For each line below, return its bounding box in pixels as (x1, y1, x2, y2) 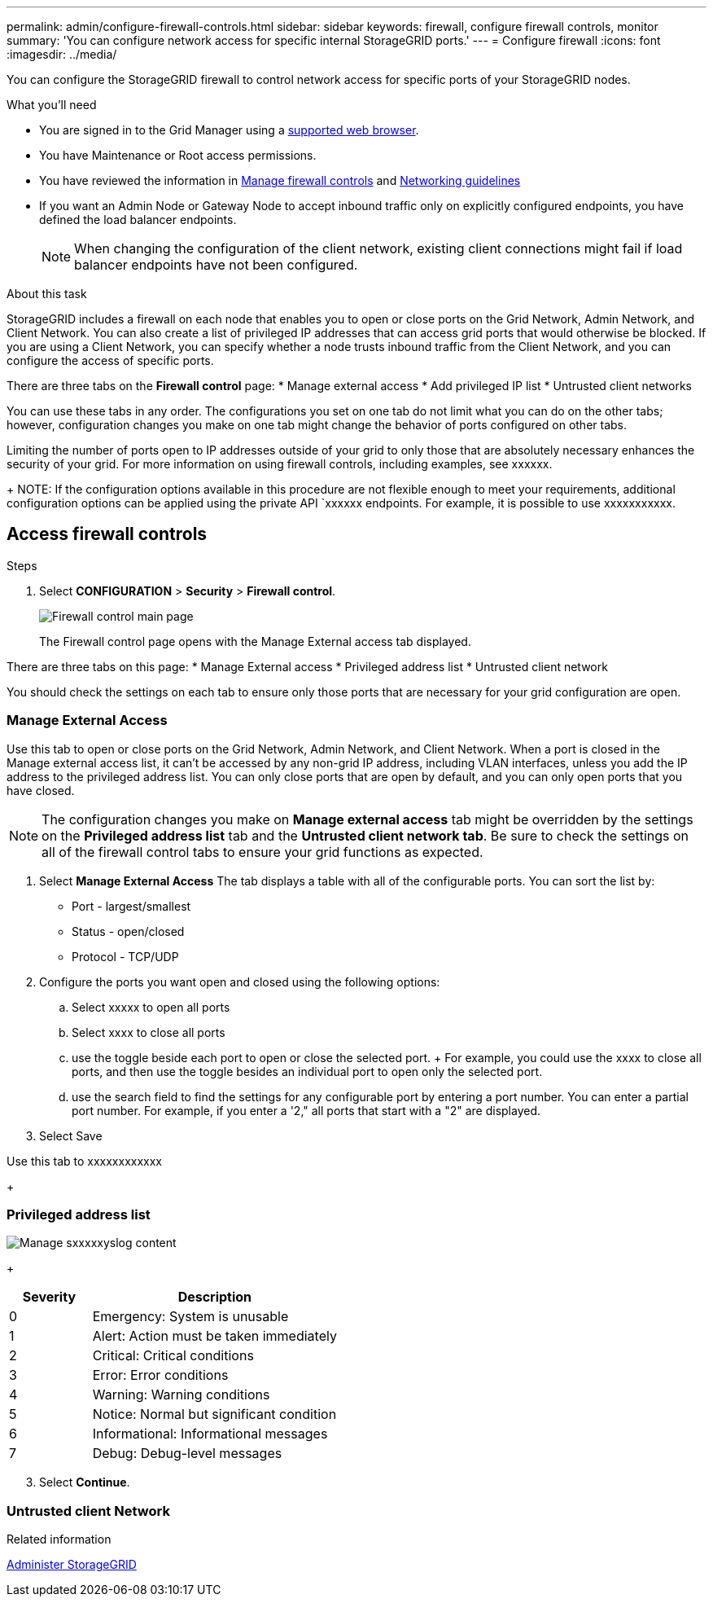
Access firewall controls (7, 524, 208, 545)
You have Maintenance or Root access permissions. (39, 148, 317, 162)
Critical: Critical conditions (92, 1347, 254, 1364)
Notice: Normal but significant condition (92, 1406, 337, 1423)
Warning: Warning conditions (92, 1386, 270, 1403)
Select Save (39, 1128, 103, 1143)
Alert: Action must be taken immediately (92, 1328, 337, 1345)
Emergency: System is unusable (92, 1308, 289, 1325)
